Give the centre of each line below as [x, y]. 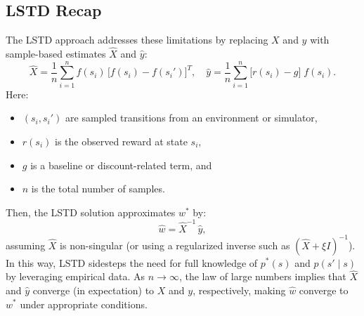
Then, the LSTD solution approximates [91, 212]
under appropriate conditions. [84, 304]
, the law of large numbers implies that [262, 276]
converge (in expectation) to [93, 290]
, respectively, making [239, 290]
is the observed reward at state [121, 141]
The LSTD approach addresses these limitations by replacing [137, 40]
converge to [324, 290]
